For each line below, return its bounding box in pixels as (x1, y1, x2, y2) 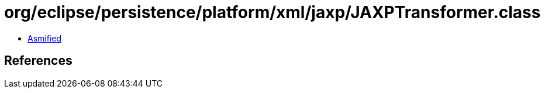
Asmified (27, 33, 62, 43)
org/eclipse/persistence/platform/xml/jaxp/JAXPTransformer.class (4, 2, 541, 22)
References (4, 53, 73, 68)
